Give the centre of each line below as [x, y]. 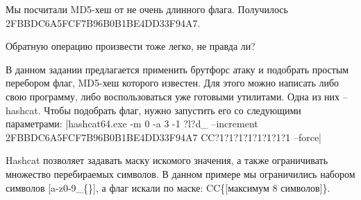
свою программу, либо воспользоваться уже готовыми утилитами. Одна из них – [177, 96]
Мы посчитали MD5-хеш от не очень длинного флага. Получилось [147, 9]
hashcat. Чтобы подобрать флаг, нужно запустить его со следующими [153, 110]
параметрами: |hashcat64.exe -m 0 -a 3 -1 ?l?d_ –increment [132, 124]
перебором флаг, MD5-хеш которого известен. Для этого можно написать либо [173, 83]
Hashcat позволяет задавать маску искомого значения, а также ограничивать [167, 160]
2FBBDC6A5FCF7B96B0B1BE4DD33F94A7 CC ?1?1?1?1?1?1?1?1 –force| [164, 137]
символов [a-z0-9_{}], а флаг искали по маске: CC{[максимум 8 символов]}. [168, 187]
